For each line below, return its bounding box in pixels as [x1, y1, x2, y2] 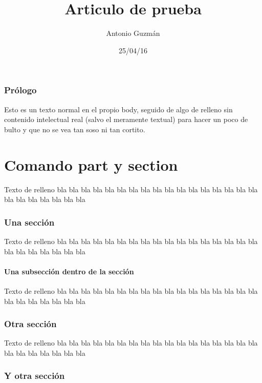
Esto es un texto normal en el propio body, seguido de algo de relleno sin [4, 104, 233, 114]
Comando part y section [4, 154, 178, 175]
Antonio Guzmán [106, 28, 160, 38]
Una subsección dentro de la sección [4, 266, 134, 276]
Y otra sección [4, 369, 65, 382]
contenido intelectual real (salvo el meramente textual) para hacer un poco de [4, 114, 248, 125]
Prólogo [4, 84, 37, 96]
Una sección [4, 215, 55, 228]
